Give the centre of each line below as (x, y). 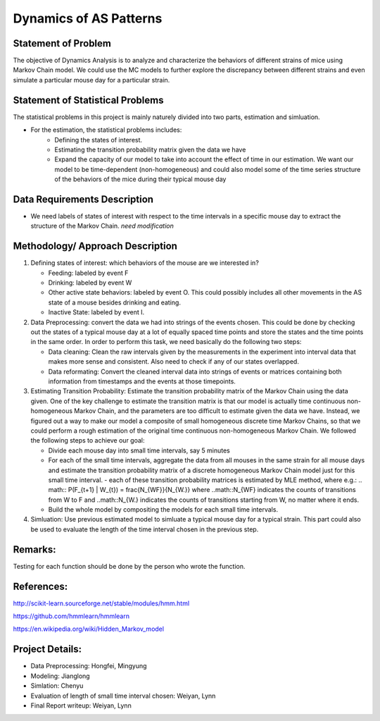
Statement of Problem (62, 43)
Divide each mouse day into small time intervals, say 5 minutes (139, 450)
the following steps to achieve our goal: (88, 440)
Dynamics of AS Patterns (88, 18)
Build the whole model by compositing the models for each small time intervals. (163, 510)
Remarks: (34, 549)
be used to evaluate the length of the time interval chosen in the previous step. (145, 529)
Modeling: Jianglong (61, 676)
